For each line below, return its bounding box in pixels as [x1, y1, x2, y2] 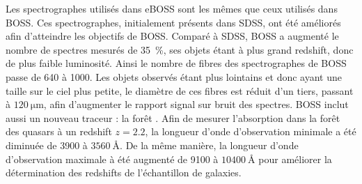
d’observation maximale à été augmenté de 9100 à [6, 151, 219, 166]
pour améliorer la [258, 151, 332, 166]
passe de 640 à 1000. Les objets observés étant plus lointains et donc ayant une [6, 69, 343, 84]
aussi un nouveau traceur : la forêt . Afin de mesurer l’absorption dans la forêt [6, 110, 340, 125]
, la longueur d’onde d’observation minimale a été [145, 124, 356, 139]
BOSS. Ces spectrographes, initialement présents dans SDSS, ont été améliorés [6, 15, 341, 29]
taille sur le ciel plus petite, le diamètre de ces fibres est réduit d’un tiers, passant [6, 83, 354, 98]
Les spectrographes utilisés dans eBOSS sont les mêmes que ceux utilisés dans [6, 1, 338, 15]
